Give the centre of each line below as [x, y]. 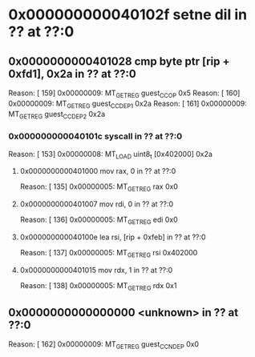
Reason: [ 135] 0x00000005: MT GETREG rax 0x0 [99, 188]
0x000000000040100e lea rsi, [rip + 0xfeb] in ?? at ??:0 [113, 237]
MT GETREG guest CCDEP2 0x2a [57, 115]
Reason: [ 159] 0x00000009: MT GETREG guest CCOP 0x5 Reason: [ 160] [124, 94]
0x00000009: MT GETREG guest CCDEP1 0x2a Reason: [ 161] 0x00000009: [127, 104]
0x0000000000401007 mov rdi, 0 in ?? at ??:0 [97, 204]
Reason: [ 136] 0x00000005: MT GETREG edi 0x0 [99, 221]
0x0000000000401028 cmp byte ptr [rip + [119, 61]
